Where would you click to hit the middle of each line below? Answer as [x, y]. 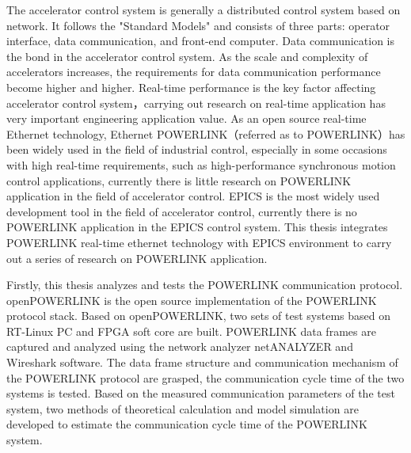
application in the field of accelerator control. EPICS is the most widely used [193, 196]
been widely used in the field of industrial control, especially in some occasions [197, 149]
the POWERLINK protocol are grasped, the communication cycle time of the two [205, 377]
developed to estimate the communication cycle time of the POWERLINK [187, 424]
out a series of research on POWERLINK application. [137, 258]
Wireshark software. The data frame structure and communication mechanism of [202, 362]
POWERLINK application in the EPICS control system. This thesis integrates [197, 227]
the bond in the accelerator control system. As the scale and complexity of [187, 56]
